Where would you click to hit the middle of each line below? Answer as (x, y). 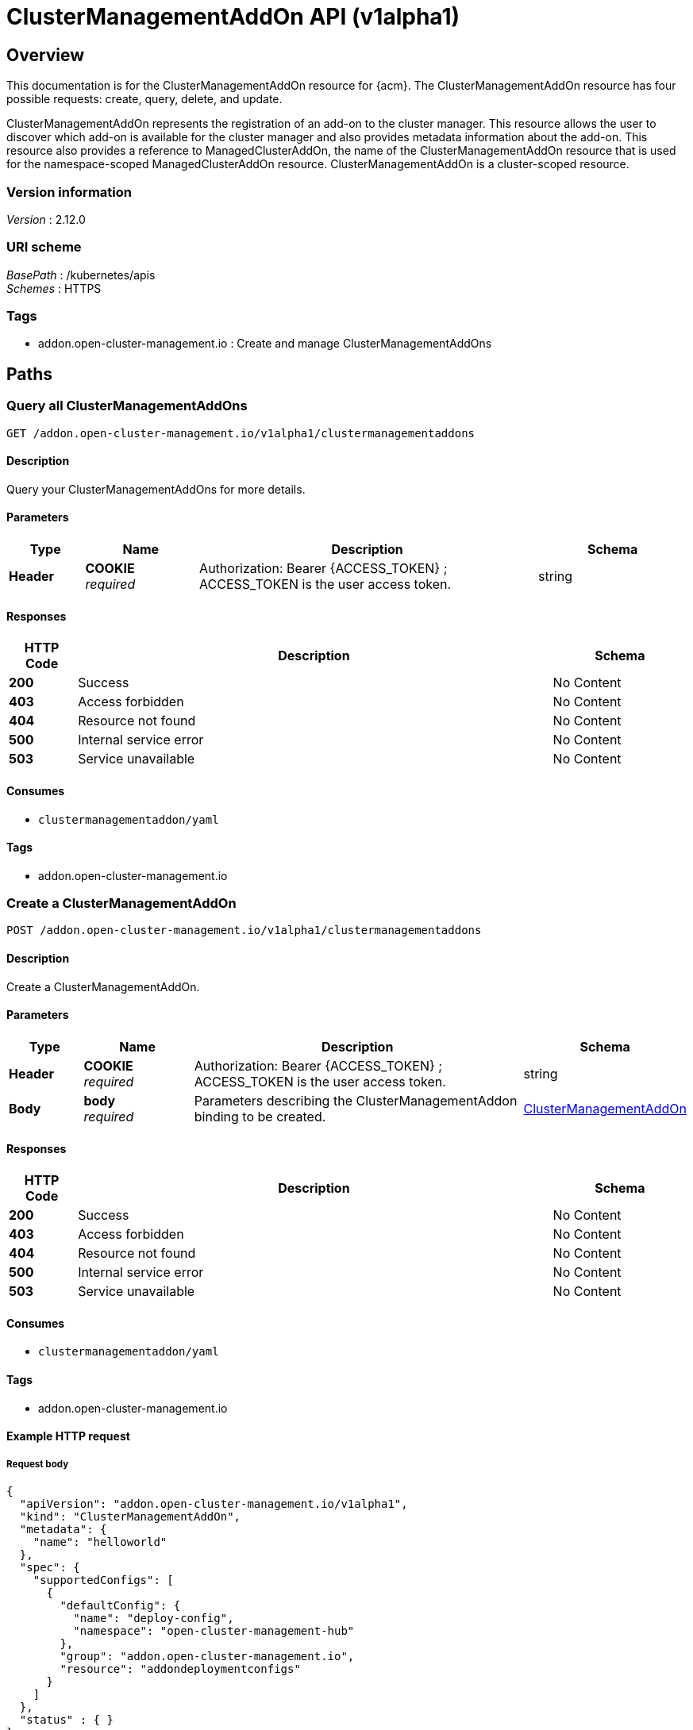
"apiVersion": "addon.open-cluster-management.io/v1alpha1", (214, 1503)
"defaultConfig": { (120, 1605)
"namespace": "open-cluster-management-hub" (214, 1630)
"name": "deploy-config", (154, 1618)
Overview (46, 55)
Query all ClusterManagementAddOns (127, 406)
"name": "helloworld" (100, 1542)
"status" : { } (66, 1719)
